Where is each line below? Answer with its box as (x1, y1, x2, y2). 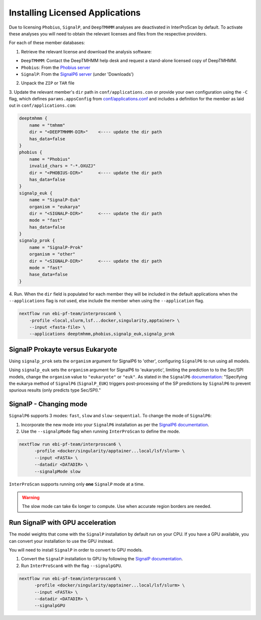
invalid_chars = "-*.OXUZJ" (29, 163, 96, 169)
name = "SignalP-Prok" (29, 245, 83, 250)
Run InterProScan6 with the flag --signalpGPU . (21, 563, 122, 569)
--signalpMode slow (34, 469, 81, 474)
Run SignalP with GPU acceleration (9, 519, 116, 527)
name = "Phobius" (29, 156, 71, 162)
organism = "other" (29, 251, 76, 257)
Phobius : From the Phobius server (21, 65, 90, 70)
